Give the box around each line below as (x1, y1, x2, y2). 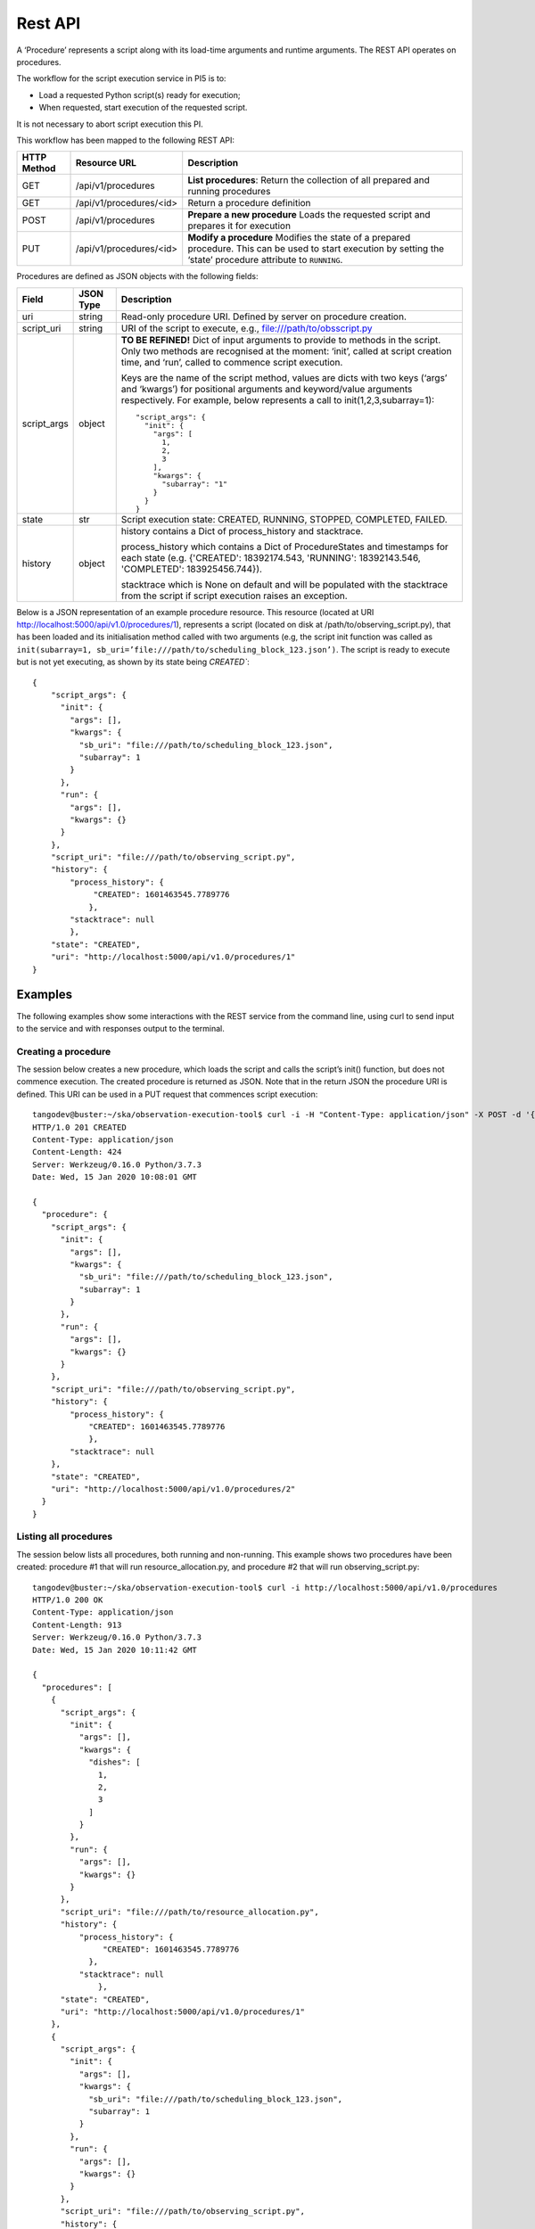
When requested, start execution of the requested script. (38, 103, 248, 113)
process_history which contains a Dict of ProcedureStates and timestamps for (120, 540, 449, 553)
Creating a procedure (16, 1045, 111, 1057)
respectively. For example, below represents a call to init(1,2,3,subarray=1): (120, 393, 435, 406)
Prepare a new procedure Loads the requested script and (187, 209, 432, 221)
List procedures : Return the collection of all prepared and (187, 174, 430, 186)
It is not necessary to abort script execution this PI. (16, 119, 204, 129)
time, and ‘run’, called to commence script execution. (120, 356, 343, 368)
